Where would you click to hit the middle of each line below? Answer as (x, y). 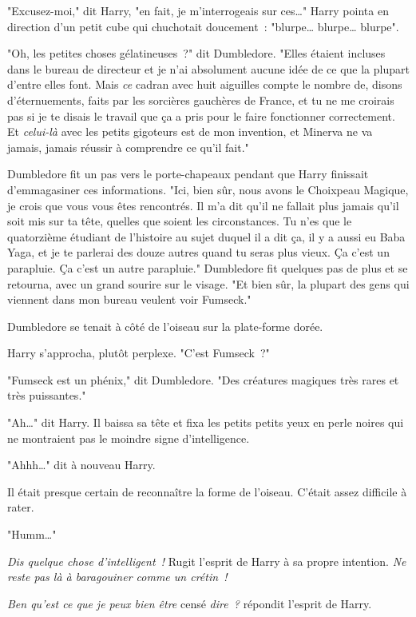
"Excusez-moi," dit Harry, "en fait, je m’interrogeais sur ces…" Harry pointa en (198, 10)
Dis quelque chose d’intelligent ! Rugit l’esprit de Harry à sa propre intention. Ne (207, 561)
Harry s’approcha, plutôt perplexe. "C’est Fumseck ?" (139, 353)
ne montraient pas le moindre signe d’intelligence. (129, 438)
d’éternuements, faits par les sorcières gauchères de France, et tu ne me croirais (201, 100)
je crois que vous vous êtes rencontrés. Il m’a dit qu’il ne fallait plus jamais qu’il (203, 205)
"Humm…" (32, 534)
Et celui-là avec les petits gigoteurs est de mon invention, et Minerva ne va (190, 131)
